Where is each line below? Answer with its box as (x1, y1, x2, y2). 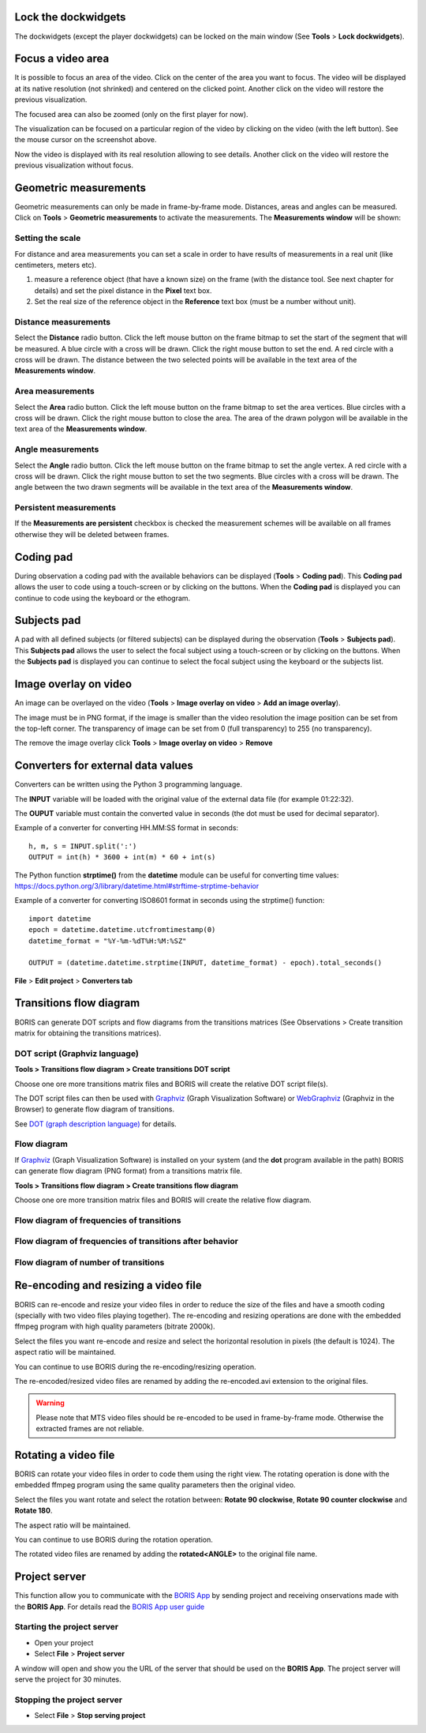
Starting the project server (14, 1622, 118, 1633)
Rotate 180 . (14, 1506, 53, 1516)
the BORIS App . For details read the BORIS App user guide (14, 1602, 205, 1611)
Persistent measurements (14, 502, 116, 513)
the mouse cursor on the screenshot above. (14, 135, 157, 145)
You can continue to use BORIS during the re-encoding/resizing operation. (14, 1362, 256, 1371)
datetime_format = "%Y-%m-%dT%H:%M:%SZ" (28, 936, 187, 945)
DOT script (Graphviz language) (14, 1047, 140, 1058)
